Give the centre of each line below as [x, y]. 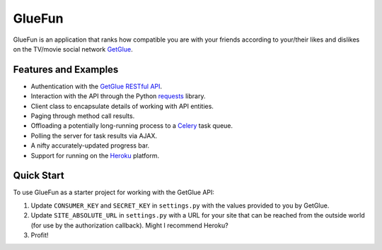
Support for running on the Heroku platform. [95, 155]
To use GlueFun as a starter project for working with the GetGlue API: [114, 192]
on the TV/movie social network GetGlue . [73, 49]
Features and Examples [66, 70]
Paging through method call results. [83, 116]
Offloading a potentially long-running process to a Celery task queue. [132, 126]
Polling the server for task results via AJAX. [94, 136]
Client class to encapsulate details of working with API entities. [122, 106]
